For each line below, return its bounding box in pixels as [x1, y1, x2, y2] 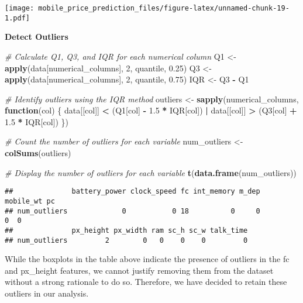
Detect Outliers [5, 30, 68, 43]
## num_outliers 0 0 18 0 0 [5, 206, 260, 215]
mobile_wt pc [5, 197, 55, 205]
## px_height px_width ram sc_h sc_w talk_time [5, 226, 248, 235]
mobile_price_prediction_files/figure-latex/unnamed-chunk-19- [38, 4, 290, 12]
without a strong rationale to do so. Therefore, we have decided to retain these [5, 276, 287, 288]
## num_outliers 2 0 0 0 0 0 [5, 236, 248, 245]
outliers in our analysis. [5, 287, 89, 299]
